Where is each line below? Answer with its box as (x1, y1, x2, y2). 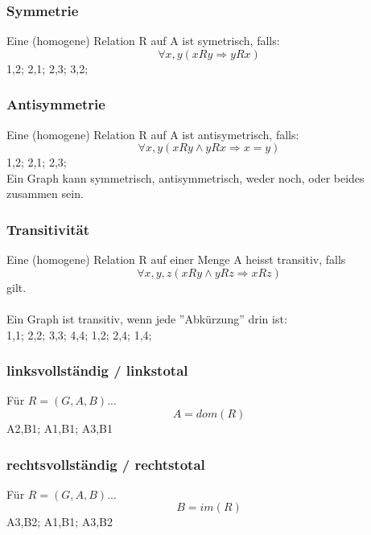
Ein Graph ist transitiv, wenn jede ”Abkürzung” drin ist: (6, 311, 287, 327)
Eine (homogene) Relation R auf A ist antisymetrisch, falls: (6, 126, 299, 142)
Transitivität (6, 219, 89, 239)
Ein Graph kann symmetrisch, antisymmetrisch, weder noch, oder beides (6, 169, 365, 186)
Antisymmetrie (6, 94, 105, 114)
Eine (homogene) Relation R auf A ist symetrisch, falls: (6, 32, 280, 49)
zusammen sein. (6, 185, 84, 202)
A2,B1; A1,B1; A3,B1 (6, 420, 113, 436)
